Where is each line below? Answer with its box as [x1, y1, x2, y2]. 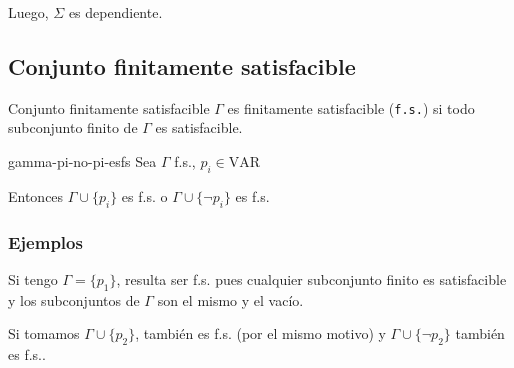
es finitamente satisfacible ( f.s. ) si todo [227, 97, 475, 118]
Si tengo [8, 268, 58, 289]
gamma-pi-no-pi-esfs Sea [8, 151, 157, 172]
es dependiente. [68, 2, 163, 22]
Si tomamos [8, 323, 80, 344]
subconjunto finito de [8, 117, 138, 138]
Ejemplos [8, 229, 83, 254]
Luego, [8, 2, 49, 22]
